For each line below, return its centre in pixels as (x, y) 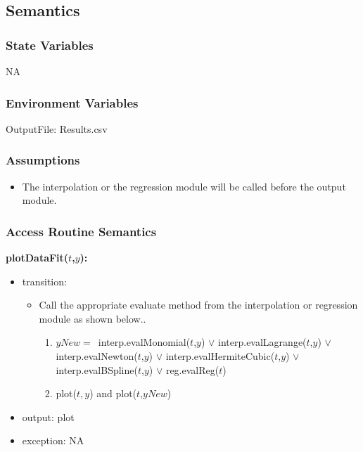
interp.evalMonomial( (144, 342)
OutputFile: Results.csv (57, 128)
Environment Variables (72, 102)
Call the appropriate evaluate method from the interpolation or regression (198, 305)
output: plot (48, 417)
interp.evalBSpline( (97, 369)
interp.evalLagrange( (262, 342)
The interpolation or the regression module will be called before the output (184, 186)
